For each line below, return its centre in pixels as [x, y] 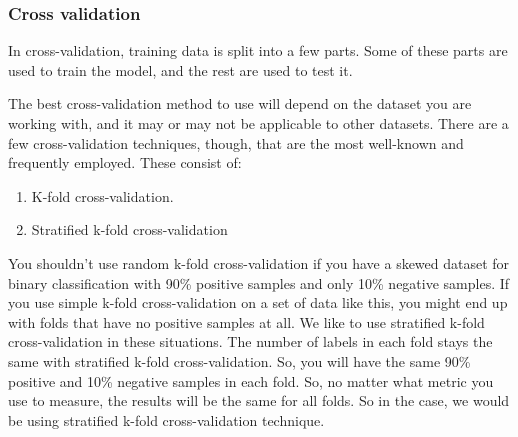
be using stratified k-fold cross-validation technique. [166, 419]
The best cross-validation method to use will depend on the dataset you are [240, 103]
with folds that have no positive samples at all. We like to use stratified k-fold [246, 321]
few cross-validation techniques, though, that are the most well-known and [236, 142]
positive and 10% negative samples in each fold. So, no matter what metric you [251, 380]
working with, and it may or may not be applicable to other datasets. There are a [258, 123]
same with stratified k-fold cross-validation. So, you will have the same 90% [239, 360]
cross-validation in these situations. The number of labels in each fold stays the [250, 341]
